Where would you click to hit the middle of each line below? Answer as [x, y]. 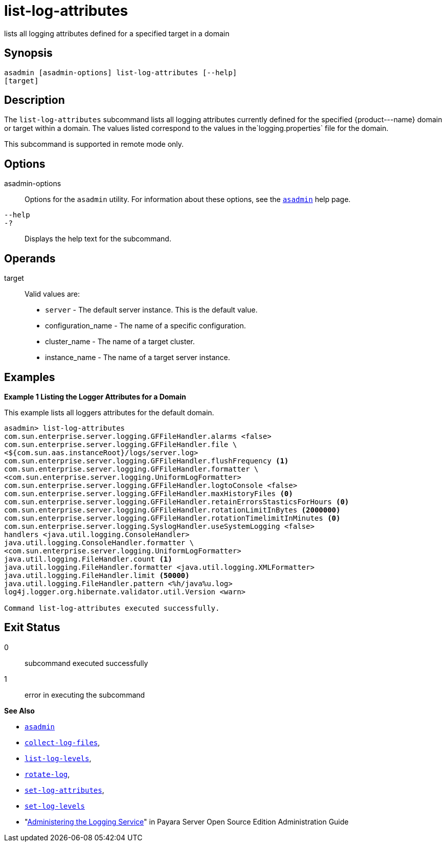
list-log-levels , [58, 758]
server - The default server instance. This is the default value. [151, 310]
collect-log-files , [62, 742]
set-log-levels [55, 806]
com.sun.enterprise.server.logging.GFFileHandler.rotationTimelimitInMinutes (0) [172, 518]
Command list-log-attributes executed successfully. [112, 608]
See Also [19, 710]
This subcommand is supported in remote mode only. [94, 144]
